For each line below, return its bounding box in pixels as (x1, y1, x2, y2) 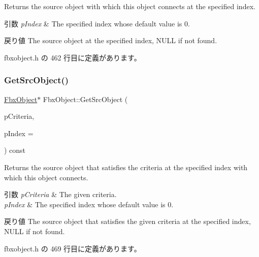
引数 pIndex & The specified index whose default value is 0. (4, 18, 190, 28)
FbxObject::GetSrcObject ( (43, 93, 128, 104)
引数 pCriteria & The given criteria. (4, 189, 117, 200)
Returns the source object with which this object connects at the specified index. (4, 1, 255, 11)
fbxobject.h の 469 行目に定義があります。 (4, 243, 141, 253)
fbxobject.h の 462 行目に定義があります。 (4, 52, 141, 62)
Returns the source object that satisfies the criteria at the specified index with (4, 162, 248, 172)
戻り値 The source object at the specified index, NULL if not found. (4, 35, 217, 46)
